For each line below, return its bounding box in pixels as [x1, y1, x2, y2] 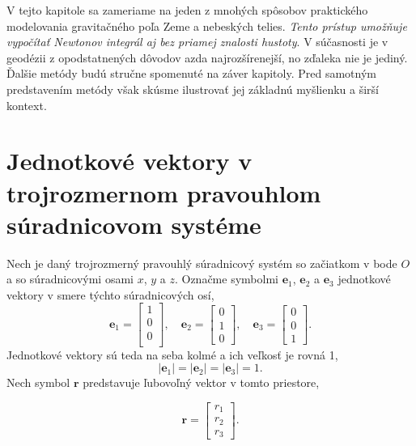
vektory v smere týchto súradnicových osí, [6, 286, 214, 303]
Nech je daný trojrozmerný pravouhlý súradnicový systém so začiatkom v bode [6, 254, 397, 271]
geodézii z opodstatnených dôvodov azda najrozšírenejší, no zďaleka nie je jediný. [6, 49, 408, 66]
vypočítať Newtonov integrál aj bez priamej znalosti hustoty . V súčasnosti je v [6, 33, 388, 50]
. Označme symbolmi [174, 270, 278, 287]
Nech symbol [6, 374, 70, 391]
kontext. [6, 96, 47, 113]
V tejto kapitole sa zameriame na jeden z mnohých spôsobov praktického [6, 2, 368, 18]
